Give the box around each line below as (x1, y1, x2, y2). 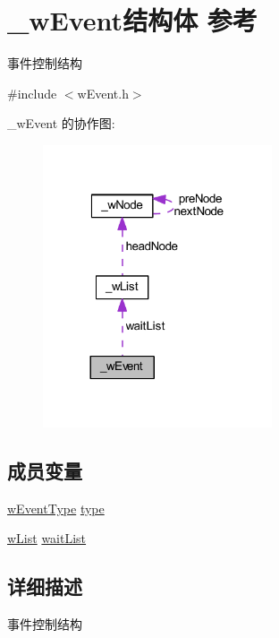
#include (7, 83, 57, 102)
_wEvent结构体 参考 (7, 2, 258, 39)
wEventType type (7, 498, 105, 517)
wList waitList (7, 529, 87, 547)
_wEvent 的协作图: (7, 114, 115, 133)
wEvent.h (77, 83, 129, 102)
